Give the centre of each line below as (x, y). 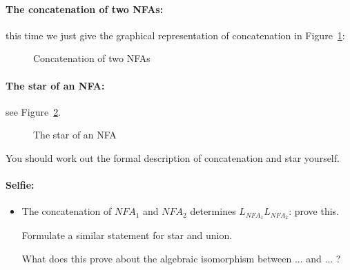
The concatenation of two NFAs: (85, 9)
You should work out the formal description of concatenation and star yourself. (173, 157)
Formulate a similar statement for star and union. (127, 235)
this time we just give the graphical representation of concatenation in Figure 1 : (175, 35)
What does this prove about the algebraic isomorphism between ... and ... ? (181, 258)
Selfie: (20, 185)
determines (213, 211)
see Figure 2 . (33, 111)
